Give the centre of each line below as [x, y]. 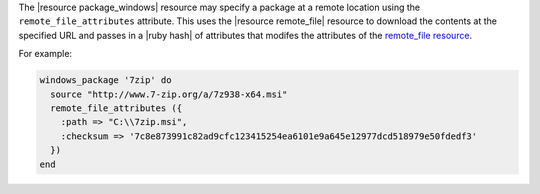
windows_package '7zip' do [105, 80]
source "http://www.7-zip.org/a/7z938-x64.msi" [169, 94]
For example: [45, 54]
